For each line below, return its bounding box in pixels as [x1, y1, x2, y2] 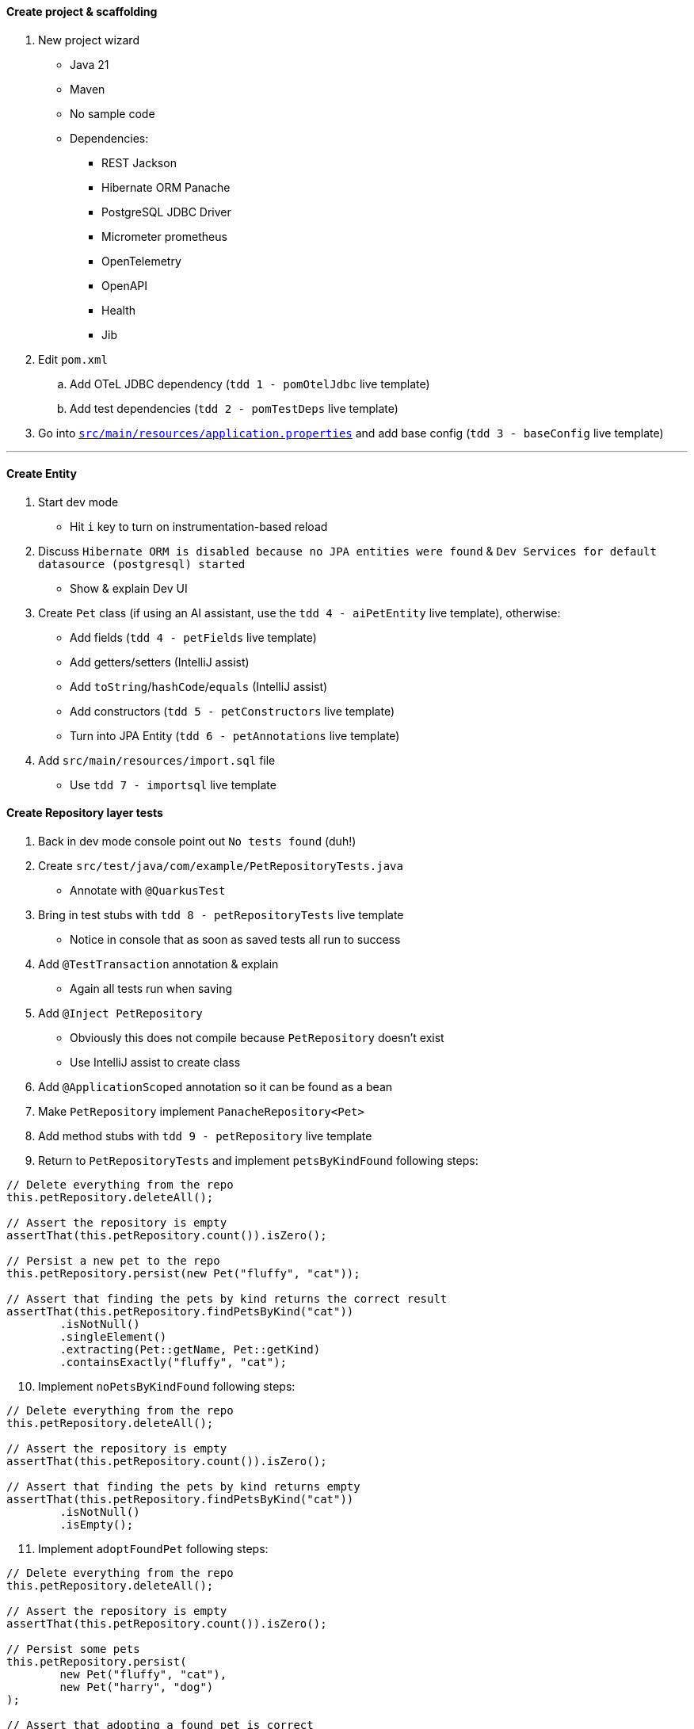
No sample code [70, 106, 155, 120]
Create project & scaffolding [6, 5, 158, 18]
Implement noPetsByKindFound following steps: [38, 1380, 296, 1394]
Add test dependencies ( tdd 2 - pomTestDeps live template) [70, 401, 398, 415]
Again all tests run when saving [70, 982, 233, 996]
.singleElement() [59, 1330, 167, 1344]
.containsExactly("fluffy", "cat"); [59, 1356, 288, 1369]
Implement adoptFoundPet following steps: [38, 1542, 269, 1556]
